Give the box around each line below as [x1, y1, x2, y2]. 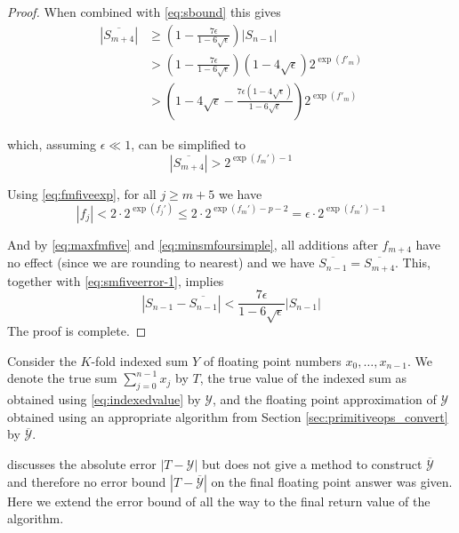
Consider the [7, 351, 76, 370]
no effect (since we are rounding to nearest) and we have [7, 253, 315, 272]
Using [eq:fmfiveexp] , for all [7, 184, 157, 203]
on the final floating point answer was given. [211, 472, 453, 490]
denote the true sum [7, 369, 117, 387]
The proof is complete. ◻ [7, 322, 147, 340]
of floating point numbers [203, 351, 342, 370]
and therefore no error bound [7, 472, 166, 490]
